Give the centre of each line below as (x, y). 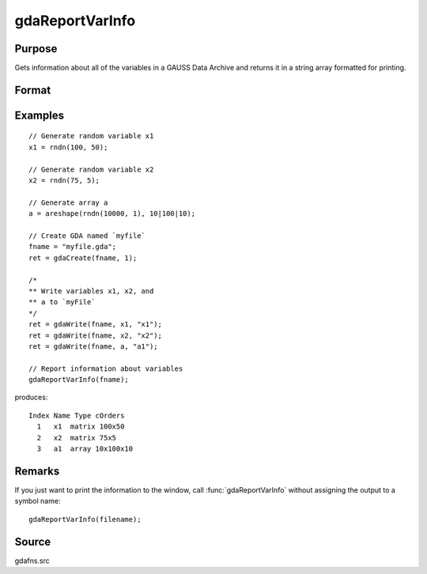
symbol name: (38, 501)
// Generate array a (68, 202)
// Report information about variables (106, 368)
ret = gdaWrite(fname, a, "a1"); (93, 346)
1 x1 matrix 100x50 (81, 427)
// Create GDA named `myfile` (87, 236)
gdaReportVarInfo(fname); (79, 380)
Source (33, 542)
